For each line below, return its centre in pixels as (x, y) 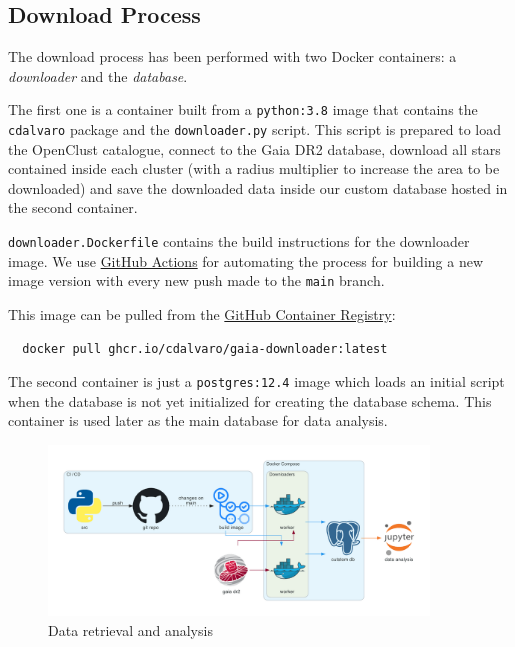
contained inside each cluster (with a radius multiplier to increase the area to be (254, 168)
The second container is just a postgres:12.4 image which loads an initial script (256, 381)
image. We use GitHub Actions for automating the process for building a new (246, 260)
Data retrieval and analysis (130, 630)
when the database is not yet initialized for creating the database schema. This (250, 400)
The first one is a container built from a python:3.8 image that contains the (243, 109)
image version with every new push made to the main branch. (196, 280)
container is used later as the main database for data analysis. (198, 420)
